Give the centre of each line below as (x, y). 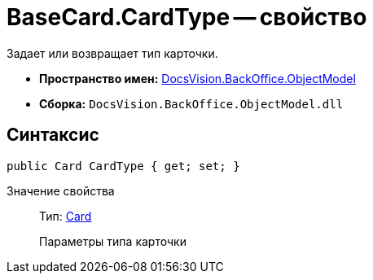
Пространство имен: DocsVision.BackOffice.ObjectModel (197, 78)
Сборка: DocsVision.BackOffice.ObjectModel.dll (191, 103)
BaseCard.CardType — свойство (187, 17)
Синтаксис (53, 135)
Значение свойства (61, 190)
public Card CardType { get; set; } (123, 166)
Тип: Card (66, 216)
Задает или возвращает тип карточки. (112, 53)
